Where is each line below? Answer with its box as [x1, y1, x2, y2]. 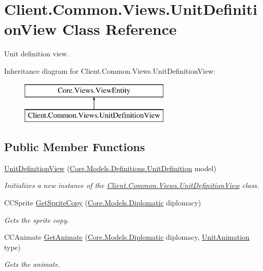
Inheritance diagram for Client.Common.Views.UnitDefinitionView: [4, 65, 216, 76]
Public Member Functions [4, 139, 145, 155]
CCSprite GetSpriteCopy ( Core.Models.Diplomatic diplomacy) [4, 197, 201, 208]
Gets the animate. [4, 259, 61, 269]
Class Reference [62, 18, 177, 39]
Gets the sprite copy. [4, 214, 69, 225]
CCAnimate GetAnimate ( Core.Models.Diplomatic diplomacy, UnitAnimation [4, 232, 250, 242]
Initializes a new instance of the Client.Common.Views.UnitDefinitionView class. [4, 180, 259, 191]
